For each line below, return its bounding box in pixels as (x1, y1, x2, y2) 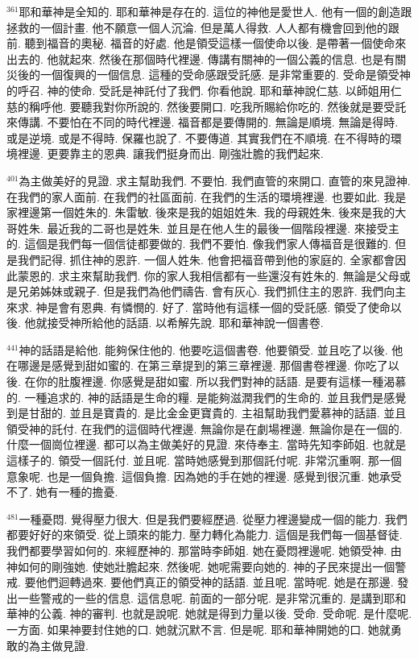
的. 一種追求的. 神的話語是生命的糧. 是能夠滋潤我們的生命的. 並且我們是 (6, 388, 384, 405)
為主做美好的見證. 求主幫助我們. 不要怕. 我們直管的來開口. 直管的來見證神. (19, 172, 411, 189)
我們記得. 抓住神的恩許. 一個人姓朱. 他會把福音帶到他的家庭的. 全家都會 (17, 251, 395, 267)
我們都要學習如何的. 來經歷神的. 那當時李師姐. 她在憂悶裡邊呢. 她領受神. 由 (6, 542, 402, 558)
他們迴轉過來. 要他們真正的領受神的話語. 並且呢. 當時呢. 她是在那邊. (35, 574, 394, 591)
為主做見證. (28, 636, 89, 653)
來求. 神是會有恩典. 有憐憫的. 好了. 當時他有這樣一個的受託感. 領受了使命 (6, 298, 391, 315)
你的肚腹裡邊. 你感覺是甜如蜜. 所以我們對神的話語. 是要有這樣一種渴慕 (35, 373, 407, 390)
